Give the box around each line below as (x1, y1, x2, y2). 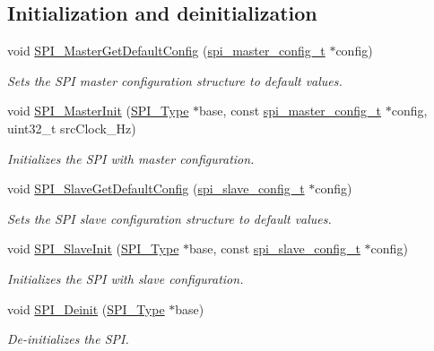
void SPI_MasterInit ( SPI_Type (7, 101, 189, 120)
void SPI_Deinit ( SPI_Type (7, 299, 165, 318)
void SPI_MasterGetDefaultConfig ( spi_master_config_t (7, 41, 325, 60)
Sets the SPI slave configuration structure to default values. (7, 209, 332, 227)
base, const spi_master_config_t (199, 101, 382, 120)
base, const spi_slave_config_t (189, 239, 360, 258)
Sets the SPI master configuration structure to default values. (7, 71, 343, 90)
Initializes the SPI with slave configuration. (7, 269, 244, 287)
